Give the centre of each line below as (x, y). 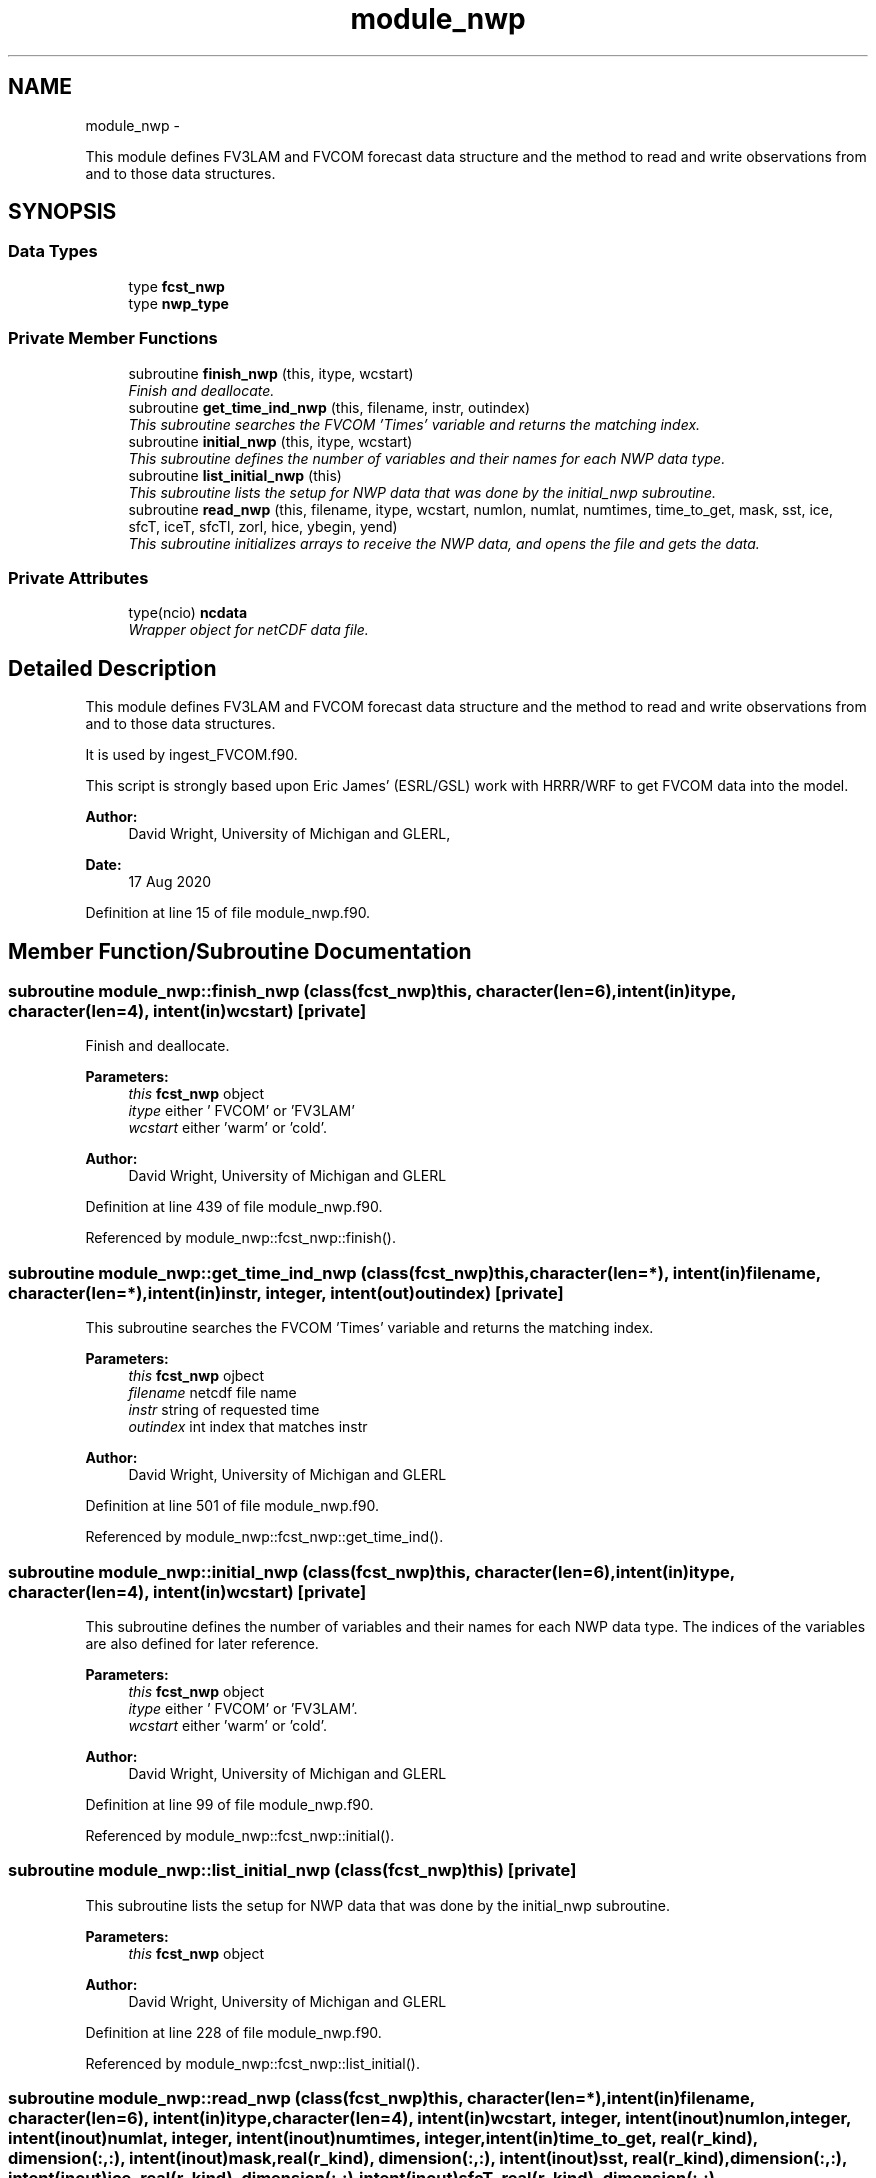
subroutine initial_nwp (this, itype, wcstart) (270, 441)
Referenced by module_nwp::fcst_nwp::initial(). (240, 1835)
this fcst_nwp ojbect (196, 1376)
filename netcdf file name (212, 1393)
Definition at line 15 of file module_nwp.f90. (228, 913)
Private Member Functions (113, 338)
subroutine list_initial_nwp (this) (235, 475)
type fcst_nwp (176, 286)
